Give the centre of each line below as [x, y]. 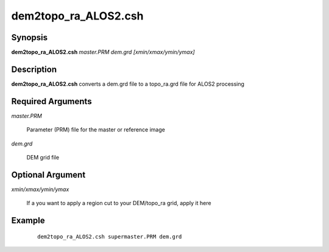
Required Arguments [51, 101]
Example [28, 221]
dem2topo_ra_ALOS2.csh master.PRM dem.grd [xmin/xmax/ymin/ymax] [103, 52]
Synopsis [30, 37]
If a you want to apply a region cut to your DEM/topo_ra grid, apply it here [119, 203]
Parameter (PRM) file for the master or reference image [96, 130]
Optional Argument [48, 174]
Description [34, 69]
